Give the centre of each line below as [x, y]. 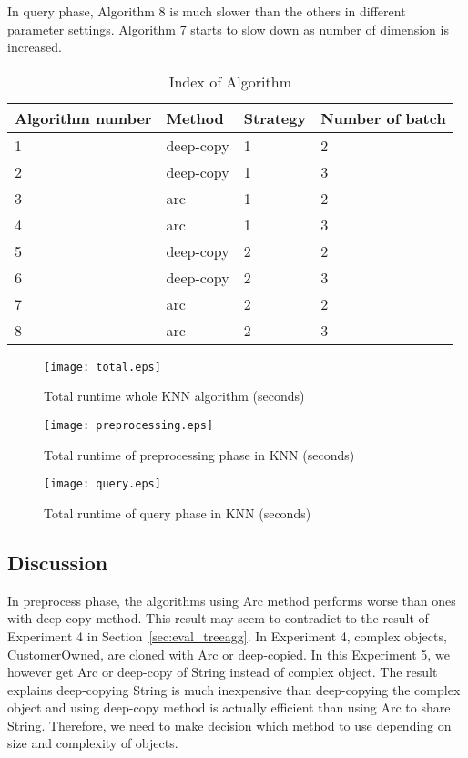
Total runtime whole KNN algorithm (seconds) [174, 396]
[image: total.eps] [102, 367]
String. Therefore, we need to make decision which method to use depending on [229, 725]
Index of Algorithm [230, 81]
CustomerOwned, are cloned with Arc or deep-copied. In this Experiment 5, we [229, 654]
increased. [35, 47]
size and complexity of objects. [93, 743]
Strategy [275, 118]
